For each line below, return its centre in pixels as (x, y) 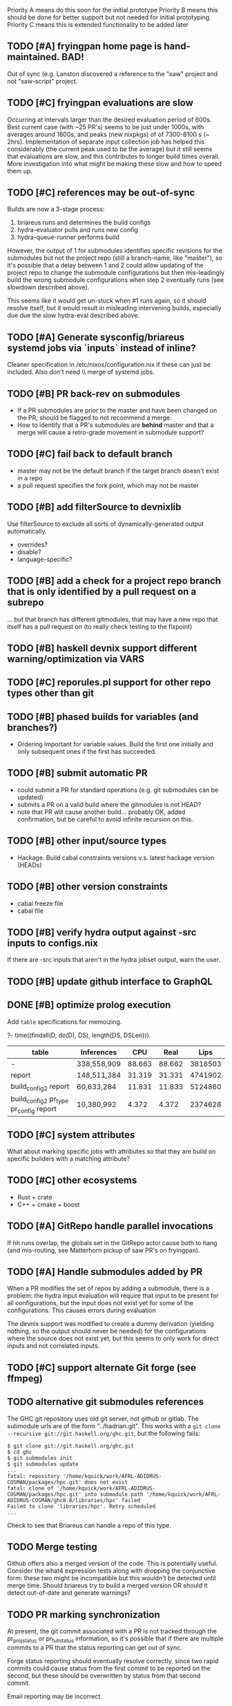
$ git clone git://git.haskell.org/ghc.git (71, 1446)
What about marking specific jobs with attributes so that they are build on (112, 1151)
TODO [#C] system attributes (71, 1135)
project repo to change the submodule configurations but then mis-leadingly (116, 273)
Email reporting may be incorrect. (55, 1696)
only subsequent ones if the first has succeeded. (87, 752)
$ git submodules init (40, 1458)
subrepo (26, 603)
